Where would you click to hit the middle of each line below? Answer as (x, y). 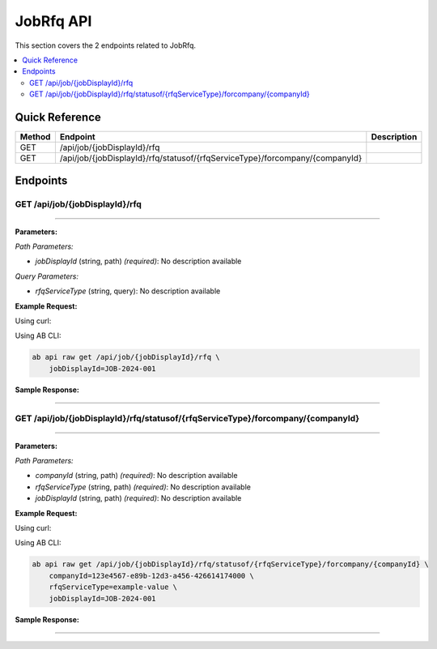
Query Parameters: (47, 276)
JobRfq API (53, 21)
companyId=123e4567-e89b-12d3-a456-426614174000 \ (151, 576)
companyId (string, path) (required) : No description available (136, 476)
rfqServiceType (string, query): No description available (128, 291)
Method (35, 137)
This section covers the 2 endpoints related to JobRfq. (106, 45)
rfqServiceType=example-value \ (113, 587)
